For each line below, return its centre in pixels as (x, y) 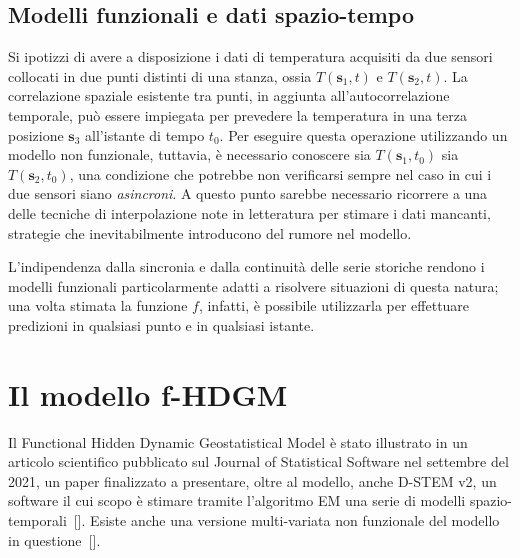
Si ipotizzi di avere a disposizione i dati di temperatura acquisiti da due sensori (250, 56)
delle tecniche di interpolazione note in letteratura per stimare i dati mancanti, (249, 212)
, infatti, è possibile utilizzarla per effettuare (334, 305)
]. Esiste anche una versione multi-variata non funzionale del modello (288, 520)
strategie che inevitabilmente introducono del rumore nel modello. (210, 232)
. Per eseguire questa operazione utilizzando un (363, 134)
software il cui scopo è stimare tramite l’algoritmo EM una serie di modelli (237, 500)
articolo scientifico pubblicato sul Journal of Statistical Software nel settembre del (258, 461)
